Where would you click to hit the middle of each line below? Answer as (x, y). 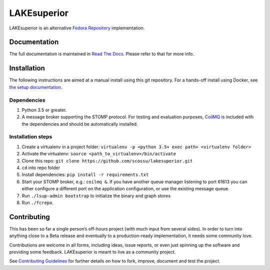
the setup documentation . (36, 87)
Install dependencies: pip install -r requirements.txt (85, 175)
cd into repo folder (41, 168)
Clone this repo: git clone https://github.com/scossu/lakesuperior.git (107, 161)
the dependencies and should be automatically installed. (80, 124)
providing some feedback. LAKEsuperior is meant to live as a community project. (92, 252)
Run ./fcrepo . (37, 203)
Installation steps (31, 137)
